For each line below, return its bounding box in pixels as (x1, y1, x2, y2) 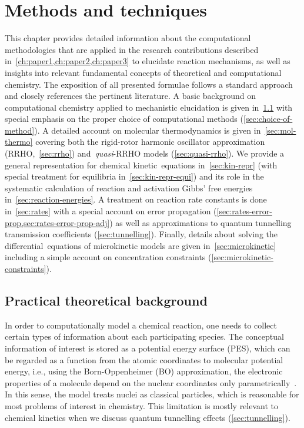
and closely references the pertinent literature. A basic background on (5, 89, 256, 102)
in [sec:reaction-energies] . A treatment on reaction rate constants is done (5, 193, 267, 205)
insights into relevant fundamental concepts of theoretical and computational (5, 66, 282, 78)
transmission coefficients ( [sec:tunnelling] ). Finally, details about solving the (5, 228, 278, 240)
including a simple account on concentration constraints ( (5, 251, 212, 263)
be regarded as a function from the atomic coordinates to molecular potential (5, 353, 283, 366)
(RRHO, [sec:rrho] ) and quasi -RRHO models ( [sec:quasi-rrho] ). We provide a (5, 147, 285, 160)
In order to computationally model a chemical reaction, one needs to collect (5, 318, 277, 331)
